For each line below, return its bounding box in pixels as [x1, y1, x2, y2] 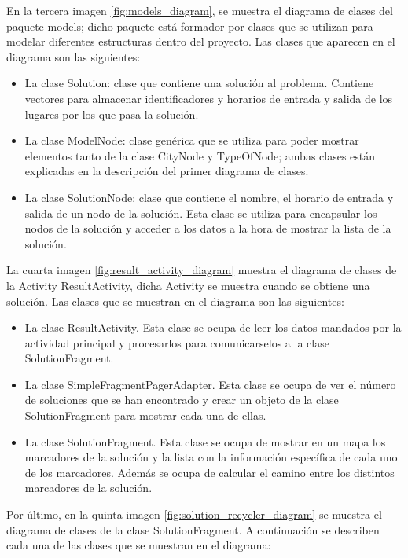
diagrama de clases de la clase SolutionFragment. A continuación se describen [6, 521, 380, 538]
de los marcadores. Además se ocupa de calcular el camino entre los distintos [24, 464, 395, 480]
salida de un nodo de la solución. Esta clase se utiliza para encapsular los [24, 204, 377, 221]
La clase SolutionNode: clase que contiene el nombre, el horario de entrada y [24, 189, 394, 205]
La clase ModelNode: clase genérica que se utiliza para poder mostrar [24, 132, 359, 149]
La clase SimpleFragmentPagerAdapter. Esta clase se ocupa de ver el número [24, 376, 396, 392]
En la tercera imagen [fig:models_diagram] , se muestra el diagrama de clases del [6, 2, 393, 18]
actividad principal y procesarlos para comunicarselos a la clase [24, 334, 329, 351]
